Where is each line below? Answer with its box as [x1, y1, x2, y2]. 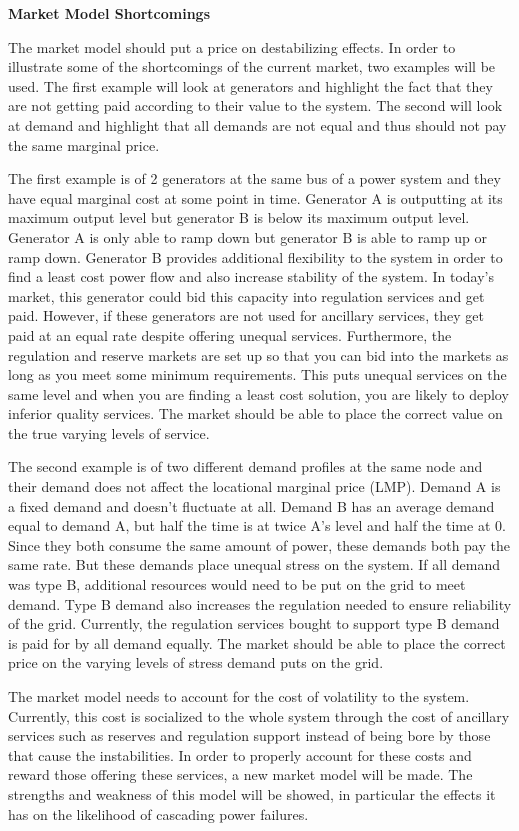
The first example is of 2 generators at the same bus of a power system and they [8, 168, 501, 189]
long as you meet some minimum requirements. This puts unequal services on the [8, 364, 507, 385]
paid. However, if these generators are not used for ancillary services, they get [8, 305, 484, 326]
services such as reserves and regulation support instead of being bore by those [8, 725, 491, 746]
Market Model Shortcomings [8, 3, 211, 23]
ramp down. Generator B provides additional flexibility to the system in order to [8, 246, 503, 267]
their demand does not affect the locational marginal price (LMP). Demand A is [8, 476, 501, 497]
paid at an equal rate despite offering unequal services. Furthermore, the [8, 324, 452, 345]
